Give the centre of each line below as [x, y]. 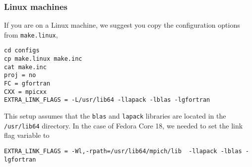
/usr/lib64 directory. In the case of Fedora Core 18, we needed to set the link [124, 125]
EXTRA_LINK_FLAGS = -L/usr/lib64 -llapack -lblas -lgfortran [107, 100]
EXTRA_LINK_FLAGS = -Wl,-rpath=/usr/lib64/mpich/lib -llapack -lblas [123, 151]
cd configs [22, 51]
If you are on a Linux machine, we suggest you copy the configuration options [122, 25]
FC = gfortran [27, 84]
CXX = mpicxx [25, 92]
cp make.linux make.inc [43, 59]
